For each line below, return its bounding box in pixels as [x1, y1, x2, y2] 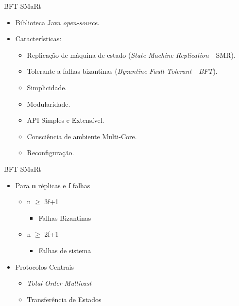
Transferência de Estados [27, 294, 102, 304]
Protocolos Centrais [15, 261, 74, 272]
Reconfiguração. [27, 147, 74, 158]
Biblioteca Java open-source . [15, 17, 100, 27]
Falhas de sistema [38, 245, 91, 255]
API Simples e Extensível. [27, 115, 104, 125]
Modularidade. [27, 98, 70, 109]
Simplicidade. [27, 82, 67, 92]
